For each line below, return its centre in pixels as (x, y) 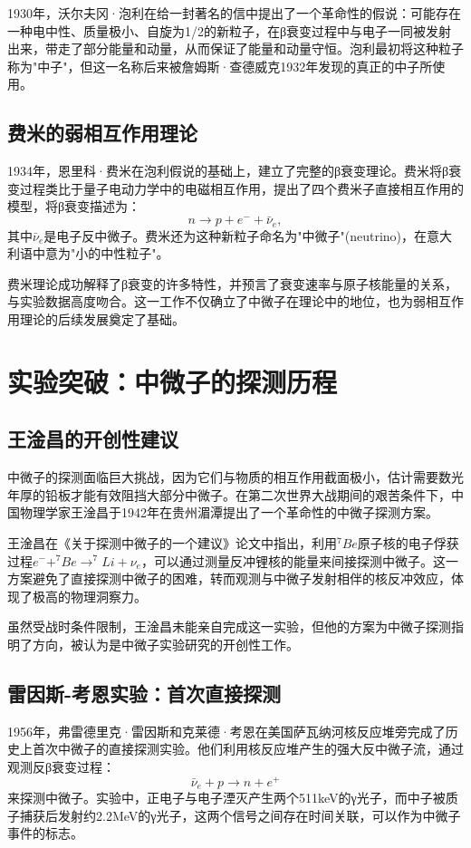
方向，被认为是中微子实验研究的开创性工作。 (165, 644)
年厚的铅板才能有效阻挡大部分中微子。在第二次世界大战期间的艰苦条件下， (229, 494)
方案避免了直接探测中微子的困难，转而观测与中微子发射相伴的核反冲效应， (229, 578)
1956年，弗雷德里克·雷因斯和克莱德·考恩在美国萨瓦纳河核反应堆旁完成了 (226, 731)
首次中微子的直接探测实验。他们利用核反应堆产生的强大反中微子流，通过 (248, 749)
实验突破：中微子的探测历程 (173, 381)
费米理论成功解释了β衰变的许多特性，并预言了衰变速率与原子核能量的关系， (233, 283)
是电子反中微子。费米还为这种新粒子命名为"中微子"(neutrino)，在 (235, 235)
